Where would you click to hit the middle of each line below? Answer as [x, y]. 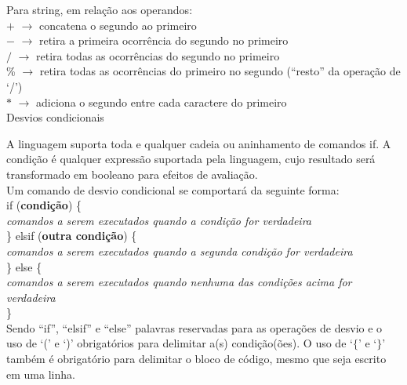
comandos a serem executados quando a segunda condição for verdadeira [180, 251]
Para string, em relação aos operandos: [100, 9]
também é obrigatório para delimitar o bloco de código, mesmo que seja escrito [196, 359]
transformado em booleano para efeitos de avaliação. [132, 174]
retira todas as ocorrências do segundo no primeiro [158, 55]
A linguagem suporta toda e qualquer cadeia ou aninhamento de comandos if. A [199, 143]
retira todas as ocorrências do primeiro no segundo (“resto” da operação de [220, 71]
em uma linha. [41, 374]
